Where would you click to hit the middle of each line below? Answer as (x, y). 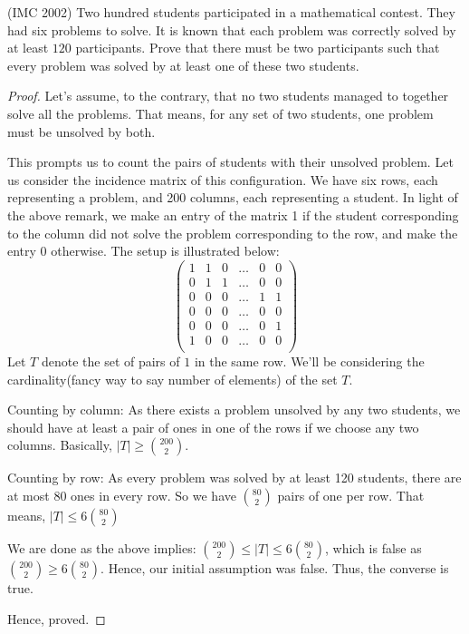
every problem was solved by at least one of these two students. (183, 65)
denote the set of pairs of (110, 361)
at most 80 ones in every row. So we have (122, 495)
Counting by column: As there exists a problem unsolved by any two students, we (234, 410)
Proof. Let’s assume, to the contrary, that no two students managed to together (228, 96)
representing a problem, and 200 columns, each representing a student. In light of (233, 197)
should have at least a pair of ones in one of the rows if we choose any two (213, 427)
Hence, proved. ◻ (57, 618)
